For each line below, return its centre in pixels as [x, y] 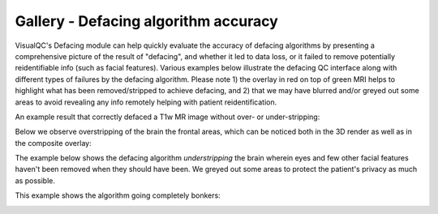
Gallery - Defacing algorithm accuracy [147, 21]
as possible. [35, 180]
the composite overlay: [54, 143]
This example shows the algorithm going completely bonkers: [118, 195]
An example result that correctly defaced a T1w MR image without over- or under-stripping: [167, 117]
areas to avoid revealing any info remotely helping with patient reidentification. [146, 102]
